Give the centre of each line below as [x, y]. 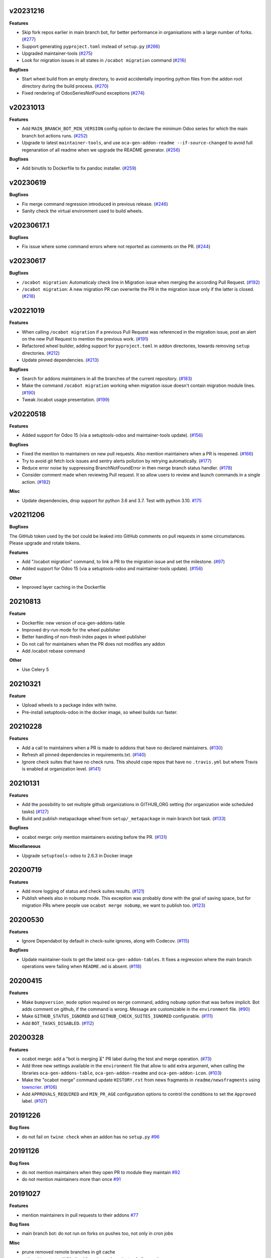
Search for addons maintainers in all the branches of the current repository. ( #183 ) [107, 378]
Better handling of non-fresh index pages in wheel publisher [84, 637]
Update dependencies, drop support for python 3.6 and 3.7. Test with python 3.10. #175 [112, 500]
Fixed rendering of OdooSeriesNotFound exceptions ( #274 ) [83, 93]
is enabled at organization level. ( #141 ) [61, 769]
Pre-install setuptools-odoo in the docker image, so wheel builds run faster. [100, 712]
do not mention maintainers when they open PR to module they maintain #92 [101, 1172]
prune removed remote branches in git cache [69, 1252]
